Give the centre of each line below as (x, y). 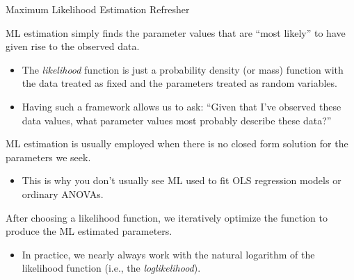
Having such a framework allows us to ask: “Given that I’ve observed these (182, 106)
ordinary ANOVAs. (63, 193)
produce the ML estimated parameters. (89, 231)
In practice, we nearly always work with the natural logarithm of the (168, 254)
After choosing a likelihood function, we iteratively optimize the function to (167, 217)
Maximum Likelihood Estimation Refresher (98, 9)
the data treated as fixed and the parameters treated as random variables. (179, 83)
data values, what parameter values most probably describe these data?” (177, 120)
